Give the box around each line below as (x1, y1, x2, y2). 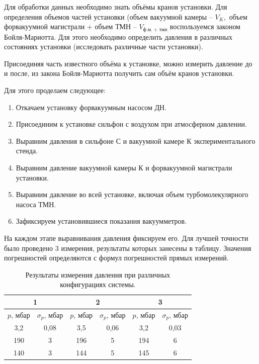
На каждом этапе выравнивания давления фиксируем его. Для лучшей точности (4, 232, 248, 243)
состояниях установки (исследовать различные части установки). (4, 41, 203, 52)
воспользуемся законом (169, 21, 240, 32)
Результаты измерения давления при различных (25, 269, 170, 280)
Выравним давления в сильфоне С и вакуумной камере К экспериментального (16, 135, 255, 146)
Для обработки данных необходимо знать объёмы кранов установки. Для (4, 2, 227, 12)
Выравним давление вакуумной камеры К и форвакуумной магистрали (16, 162, 232, 172)
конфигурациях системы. (60, 279, 136, 290)
